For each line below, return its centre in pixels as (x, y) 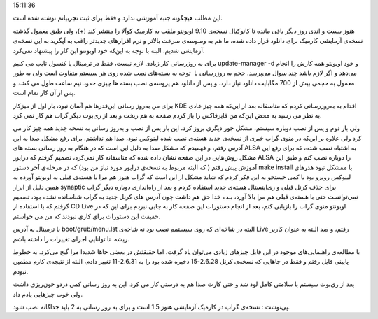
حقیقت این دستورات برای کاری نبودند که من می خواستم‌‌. (87, 216)
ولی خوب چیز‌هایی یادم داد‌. (48, 294)
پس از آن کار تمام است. (44, 93)
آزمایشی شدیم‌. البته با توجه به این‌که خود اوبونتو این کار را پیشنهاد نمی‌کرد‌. (109, 50)
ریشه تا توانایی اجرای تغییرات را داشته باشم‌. (71, 239)
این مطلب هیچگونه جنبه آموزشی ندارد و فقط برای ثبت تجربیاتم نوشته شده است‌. (118, 18)
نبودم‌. (21, 271)
